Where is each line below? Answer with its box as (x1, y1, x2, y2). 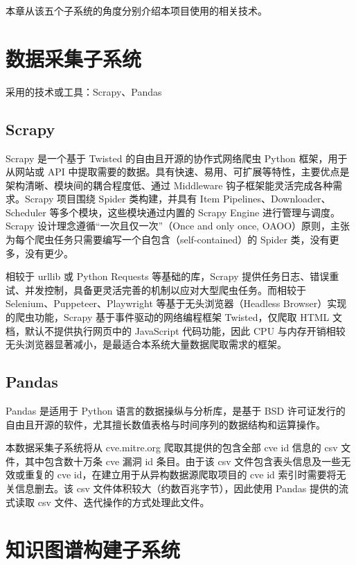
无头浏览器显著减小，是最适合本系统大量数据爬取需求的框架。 (6, 337, 287, 351)
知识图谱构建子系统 (6, 535, 181, 564)
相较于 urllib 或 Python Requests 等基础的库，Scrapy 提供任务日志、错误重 (6, 269, 339, 284)
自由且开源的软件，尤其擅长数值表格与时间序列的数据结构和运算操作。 (6, 417, 326, 431)
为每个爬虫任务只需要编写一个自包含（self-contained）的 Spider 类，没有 (6, 232, 330, 247)
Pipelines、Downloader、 (222, 191, 331, 206)
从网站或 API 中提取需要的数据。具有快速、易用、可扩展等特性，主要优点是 (6, 164, 350, 179)
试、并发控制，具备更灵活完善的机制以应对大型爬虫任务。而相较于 (6, 282, 306, 297)
